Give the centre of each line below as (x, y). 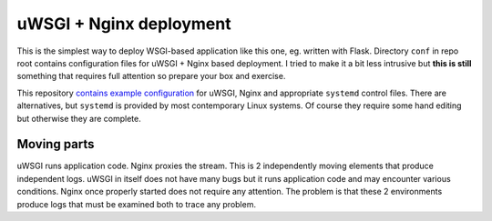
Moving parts (56, 144)
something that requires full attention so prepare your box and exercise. (151, 76)
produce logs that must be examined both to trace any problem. (137, 204)
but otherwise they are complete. (79, 118)
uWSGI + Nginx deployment (124, 24)
